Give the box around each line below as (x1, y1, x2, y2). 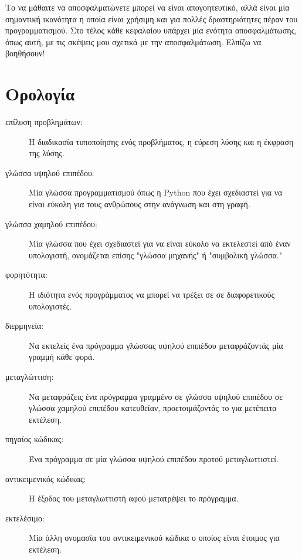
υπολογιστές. (29, 299, 72, 312)
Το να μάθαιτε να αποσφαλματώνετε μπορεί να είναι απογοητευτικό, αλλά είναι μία (5, 1, 290, 13)
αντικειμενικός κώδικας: (5, 472, 86, 484)
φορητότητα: (5, 268, 47, 281)
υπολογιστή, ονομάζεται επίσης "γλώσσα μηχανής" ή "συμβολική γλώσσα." (29, 248, 282, 261)
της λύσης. (29, 147, 65, 159)
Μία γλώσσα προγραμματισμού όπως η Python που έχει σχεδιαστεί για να (29, 186, 283, 198)
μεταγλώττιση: (5, 371, 54, 382)
